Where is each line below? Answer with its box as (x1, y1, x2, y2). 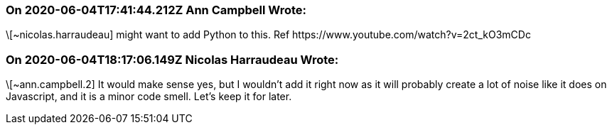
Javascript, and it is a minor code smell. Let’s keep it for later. (6, 90, 292, 103)
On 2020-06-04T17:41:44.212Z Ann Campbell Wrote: (6, 3, 307, 17)
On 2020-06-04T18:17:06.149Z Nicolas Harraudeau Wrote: (6, 52, 339, 67)
